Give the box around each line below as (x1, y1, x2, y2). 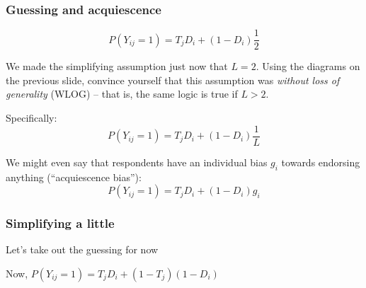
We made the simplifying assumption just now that (6, 59, 228, 74)
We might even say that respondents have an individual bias (6, 154, 268, 169)
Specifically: (6, 110, 57, 125)
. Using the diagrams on (256, 59, 360, 74)
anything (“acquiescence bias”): (6, 169, 142, 184)
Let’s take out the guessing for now (6, 242, 159, 257)
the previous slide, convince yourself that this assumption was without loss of (6, 72, 340, 87)
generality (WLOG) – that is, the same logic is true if (6, 86, 238, 101)
